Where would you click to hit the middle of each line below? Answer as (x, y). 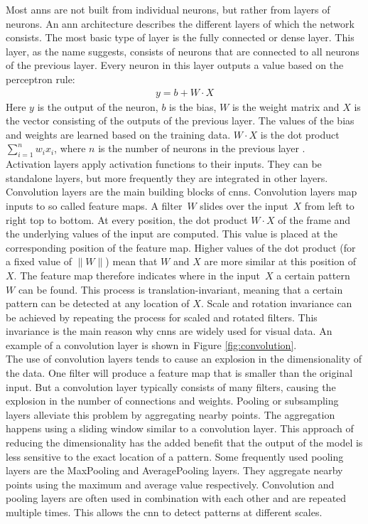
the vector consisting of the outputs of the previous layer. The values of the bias (180, 121)
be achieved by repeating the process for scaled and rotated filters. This (162, 317)
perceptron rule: (40, 79)
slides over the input (244, 205)
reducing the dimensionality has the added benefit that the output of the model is (184, 443)
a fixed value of (39, 261)
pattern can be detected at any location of (98, 303)
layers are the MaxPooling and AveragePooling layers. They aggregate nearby (174, 470)
